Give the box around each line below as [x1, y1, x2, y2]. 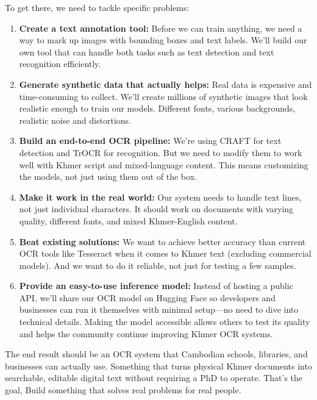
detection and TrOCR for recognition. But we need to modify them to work [19, 146, 302, 159]
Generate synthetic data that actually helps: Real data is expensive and [19, 77, 312, 90]
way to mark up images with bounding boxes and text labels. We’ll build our [19, 34, 307, 46]
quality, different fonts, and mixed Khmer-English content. [19, 214, 238, 227]
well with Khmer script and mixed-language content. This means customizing [19, 158, 308, 171]
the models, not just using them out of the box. [19, 170, 197, 183]
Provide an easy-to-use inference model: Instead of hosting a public [19, 279, 293, 292]
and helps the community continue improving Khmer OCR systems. [19, 327, 273, 340]
